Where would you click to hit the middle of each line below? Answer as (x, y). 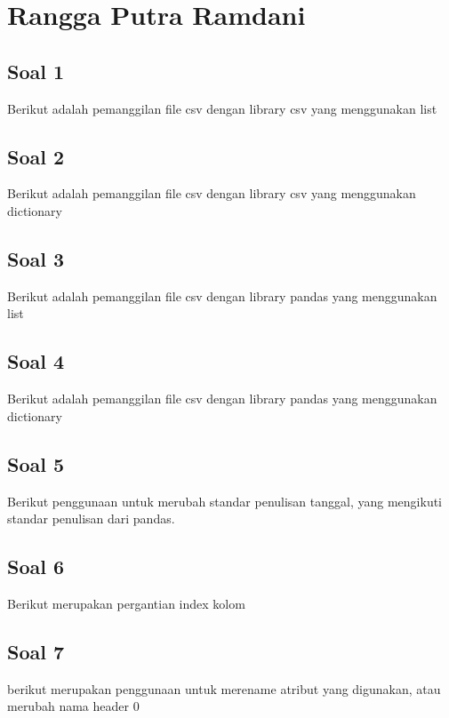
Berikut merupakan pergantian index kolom (126, 603)
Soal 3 (36, 258)
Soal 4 (36, 361)
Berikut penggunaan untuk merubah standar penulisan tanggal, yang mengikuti (225, 501)
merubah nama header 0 (73, 706)
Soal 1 (36, 71)
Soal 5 (36, 463)
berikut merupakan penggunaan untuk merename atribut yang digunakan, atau (224, 688)
